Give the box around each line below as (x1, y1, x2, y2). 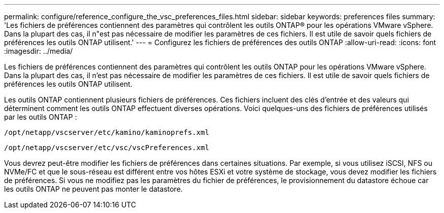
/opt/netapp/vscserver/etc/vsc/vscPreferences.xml (4, 144, 209, 152)
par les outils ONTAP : (4, 113, 77, 121)
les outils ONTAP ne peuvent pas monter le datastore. (4, 185, 183, 193)
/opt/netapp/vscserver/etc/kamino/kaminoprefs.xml (4, 128, 209, 136)
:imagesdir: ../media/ (4, 47, 73, 55)
